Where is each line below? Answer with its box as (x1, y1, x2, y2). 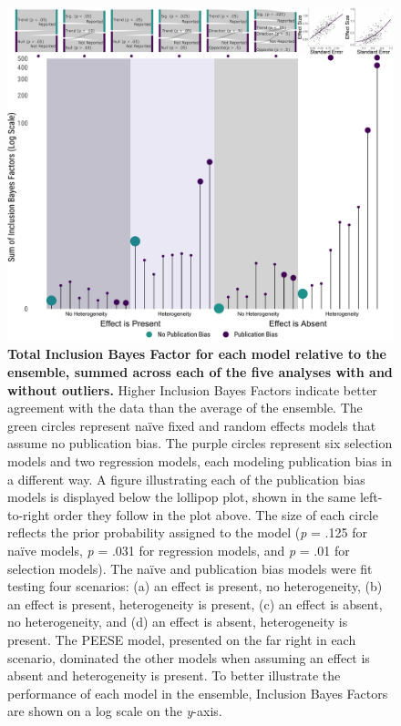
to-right (7, 505, 50, 524)
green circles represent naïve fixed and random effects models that (7, 415, 376, 435)
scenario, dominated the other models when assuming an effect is (7, 648, 370, 667)
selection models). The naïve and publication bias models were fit (7, 558, 373, 578)
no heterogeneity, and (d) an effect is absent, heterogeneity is (7, 612, 348, 631)
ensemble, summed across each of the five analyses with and (7, 363, 393, 382)
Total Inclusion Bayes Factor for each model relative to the (7, 344, 386, 363)
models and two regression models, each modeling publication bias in (7, 452, 393, 471)
